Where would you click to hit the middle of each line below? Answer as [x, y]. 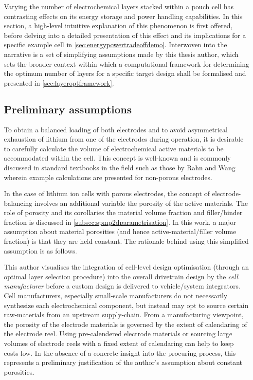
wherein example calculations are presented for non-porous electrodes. [108, 177]
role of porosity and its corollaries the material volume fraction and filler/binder [123, 212]
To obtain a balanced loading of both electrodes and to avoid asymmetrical [116, 129]
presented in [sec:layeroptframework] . [59, 82]
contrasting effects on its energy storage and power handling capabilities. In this [123, 16]
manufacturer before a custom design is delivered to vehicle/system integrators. [122, 286]
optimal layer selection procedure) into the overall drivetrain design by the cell [121, 276]
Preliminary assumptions [68, 109]
